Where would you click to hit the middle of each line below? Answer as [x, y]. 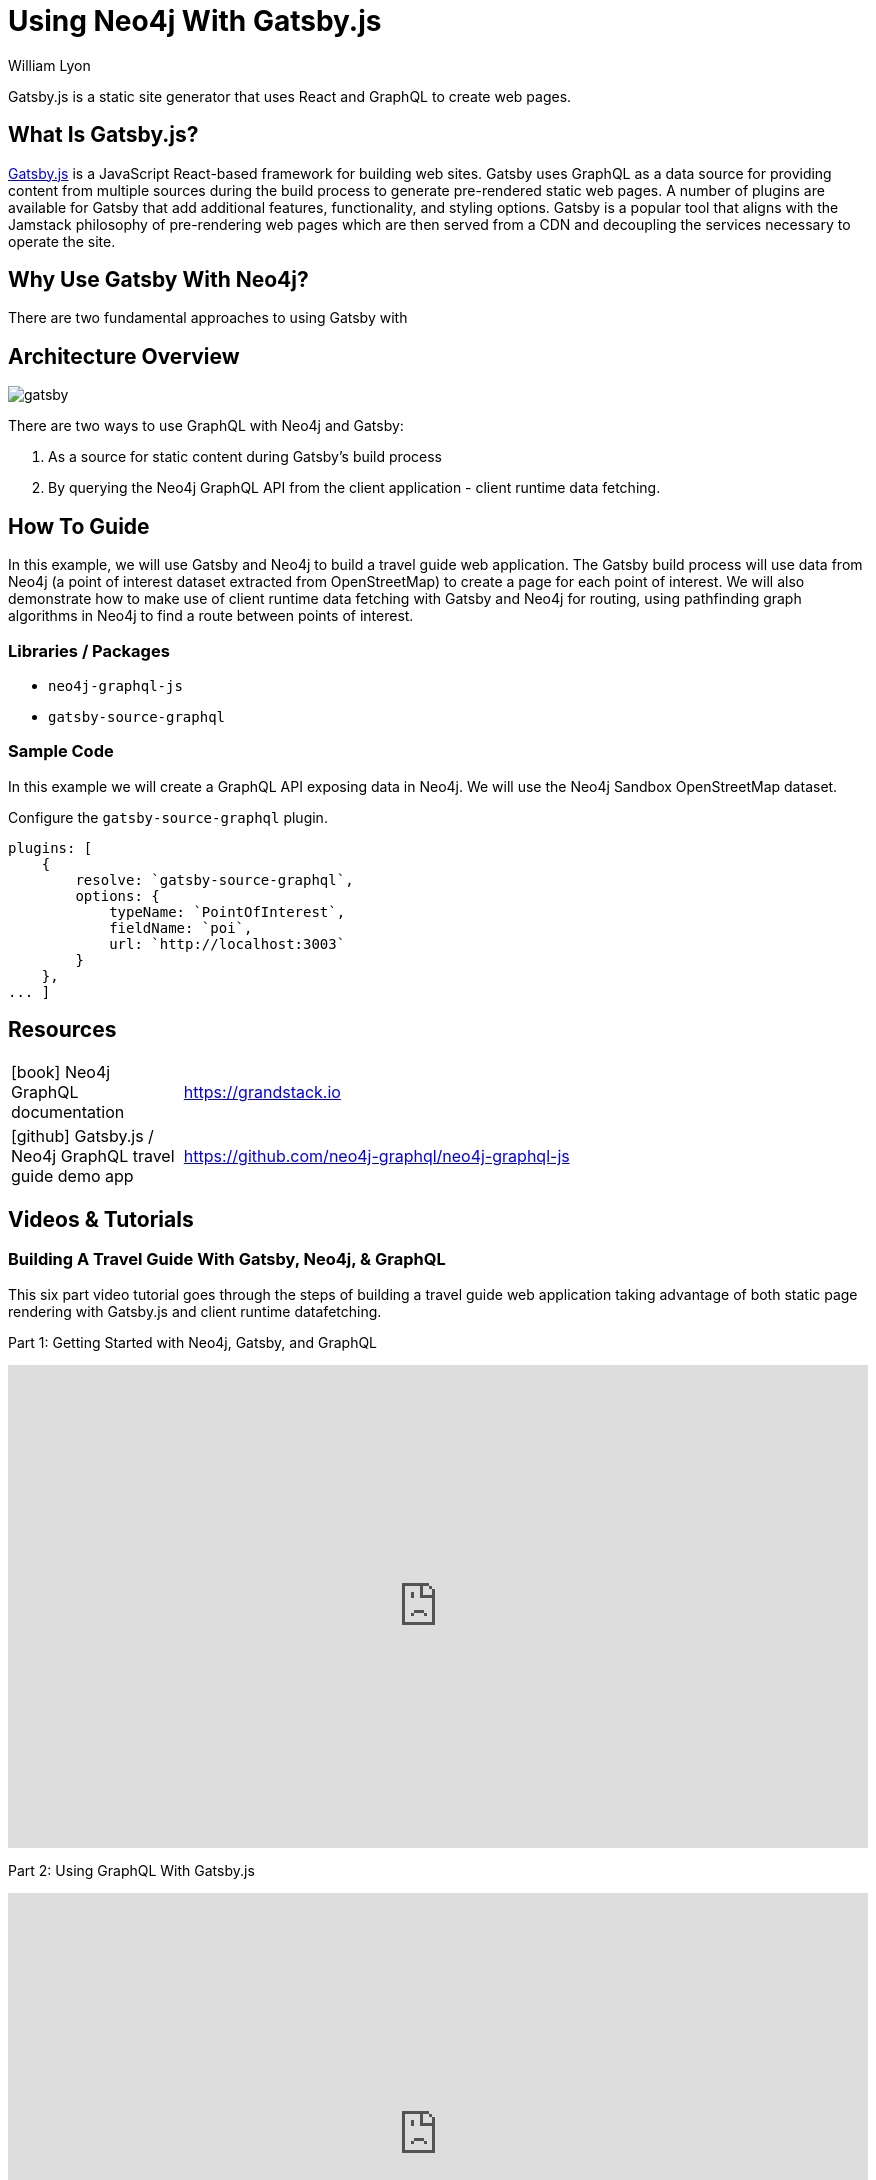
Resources [62, 1030]
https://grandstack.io [262, 1092]
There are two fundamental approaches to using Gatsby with [208, 318]
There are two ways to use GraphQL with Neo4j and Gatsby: [206, 426]
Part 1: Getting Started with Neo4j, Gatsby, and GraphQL [193, 1342]
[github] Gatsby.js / [82, 1136]
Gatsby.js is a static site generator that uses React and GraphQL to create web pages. [290, 96]
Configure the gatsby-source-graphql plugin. [168, 817]
